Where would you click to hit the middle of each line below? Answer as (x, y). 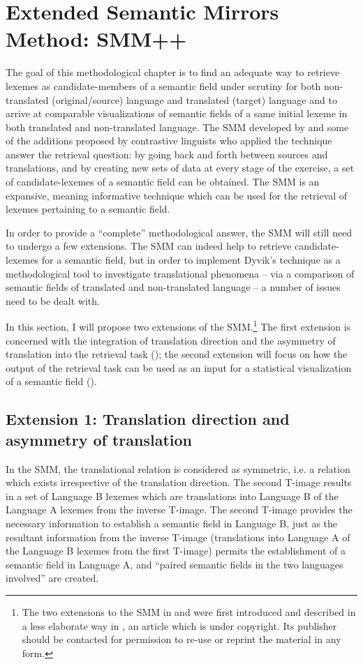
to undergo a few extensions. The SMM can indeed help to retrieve (149, 246)
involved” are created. (52, 578)
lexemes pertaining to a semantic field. (88, 209)
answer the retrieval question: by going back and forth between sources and (167, 154)
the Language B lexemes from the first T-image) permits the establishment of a (176, 551)
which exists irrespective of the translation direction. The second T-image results (179, 482)
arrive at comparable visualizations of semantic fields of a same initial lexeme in (177, 113)
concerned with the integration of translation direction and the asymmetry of (171, 340)
